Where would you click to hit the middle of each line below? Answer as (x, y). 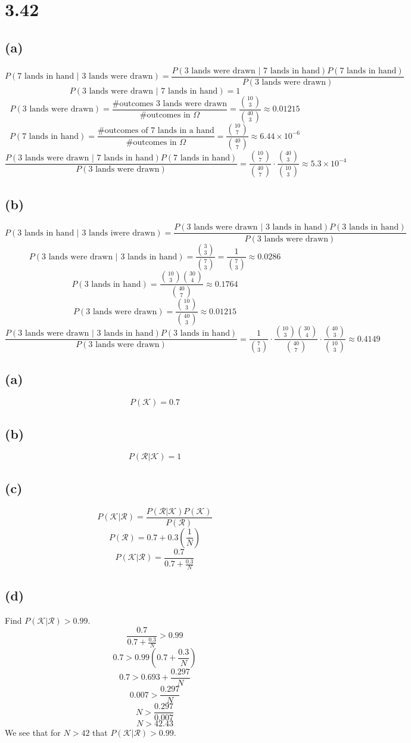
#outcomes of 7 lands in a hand (156, 131)
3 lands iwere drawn (119, 233)
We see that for (33, 733)
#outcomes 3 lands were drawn (170, 103)
